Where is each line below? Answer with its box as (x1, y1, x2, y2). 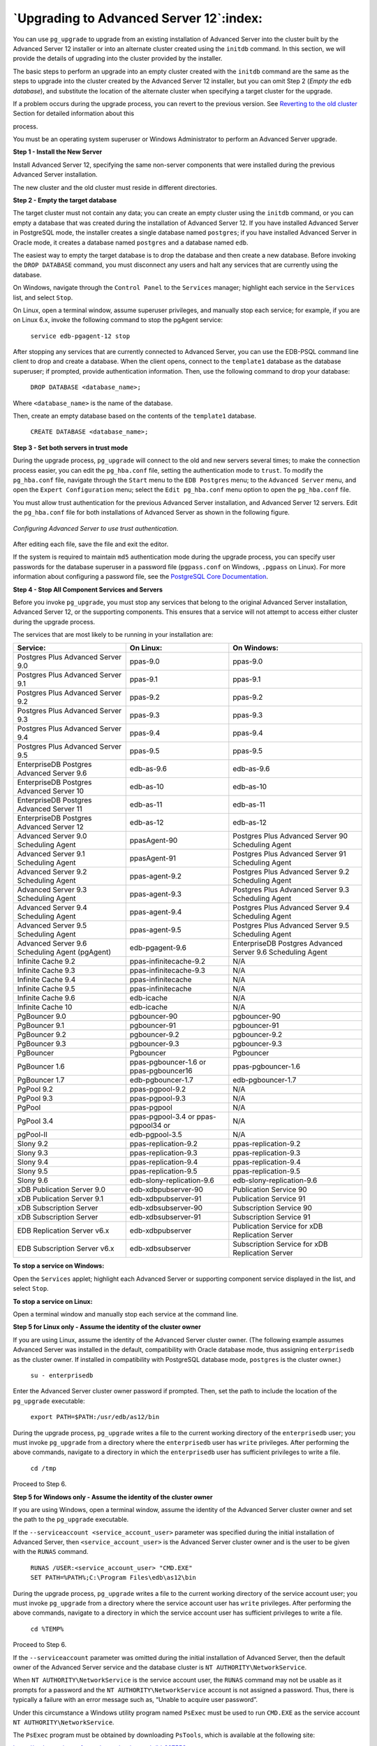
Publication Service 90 (232, 1184, 307, 1194)
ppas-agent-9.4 (129, 907, 182, 917)
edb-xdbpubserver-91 (129, 1194, 202, 1204)
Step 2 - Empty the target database (13, 196, 117, 205)
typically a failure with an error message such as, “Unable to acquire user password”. (13, 1696, 258, 1704)
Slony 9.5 (17, 1166, 48, 1176)
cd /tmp (30, 1464, 57, 1472)
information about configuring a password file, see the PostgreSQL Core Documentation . (13, 573, 269, 581)
